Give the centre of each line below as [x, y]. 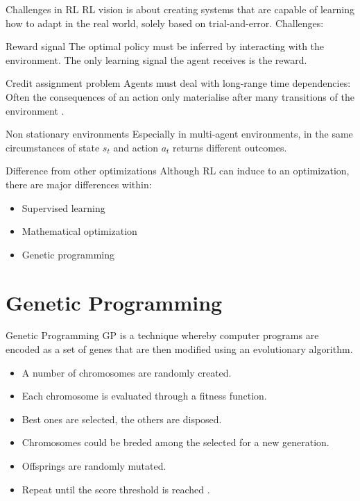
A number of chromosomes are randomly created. [127, 372]
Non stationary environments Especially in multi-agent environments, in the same [179, 134]
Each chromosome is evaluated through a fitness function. [144, 396]
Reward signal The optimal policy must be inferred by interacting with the [165, 46]
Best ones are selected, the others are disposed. [122, 419]
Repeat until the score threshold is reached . [116, 489]
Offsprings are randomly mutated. [94, 466]
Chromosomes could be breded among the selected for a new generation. [175, 442]
